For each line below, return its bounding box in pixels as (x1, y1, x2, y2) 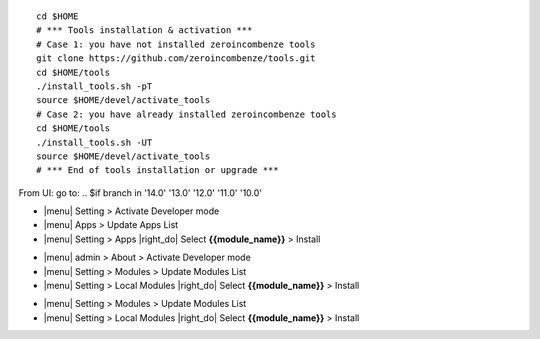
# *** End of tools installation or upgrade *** (36, 165, 279, 176)
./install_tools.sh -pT (36, 80, 153, 92)
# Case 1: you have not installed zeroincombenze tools (36, 38, 316, 50)
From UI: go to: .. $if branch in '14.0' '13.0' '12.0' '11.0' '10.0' (18, 186, 263, 199)
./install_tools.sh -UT (36, 136, 153, 148)
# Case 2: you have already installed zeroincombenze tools (36, 108, 337, 120)
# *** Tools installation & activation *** (36, 25, 253, 36)
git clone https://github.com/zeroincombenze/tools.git (36, 53, 316, 64)
